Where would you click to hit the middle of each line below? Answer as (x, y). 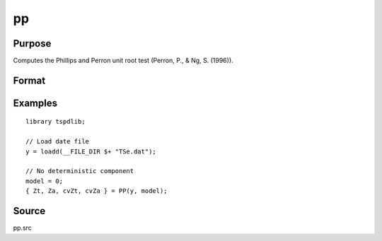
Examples (35, 103)
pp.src (22, 228)
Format (29, 80)
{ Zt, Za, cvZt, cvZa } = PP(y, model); (97, 191)
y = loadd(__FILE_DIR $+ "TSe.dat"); (91, 151)
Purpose (32, 43)
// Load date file (58, 142)
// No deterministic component (80, 171)
